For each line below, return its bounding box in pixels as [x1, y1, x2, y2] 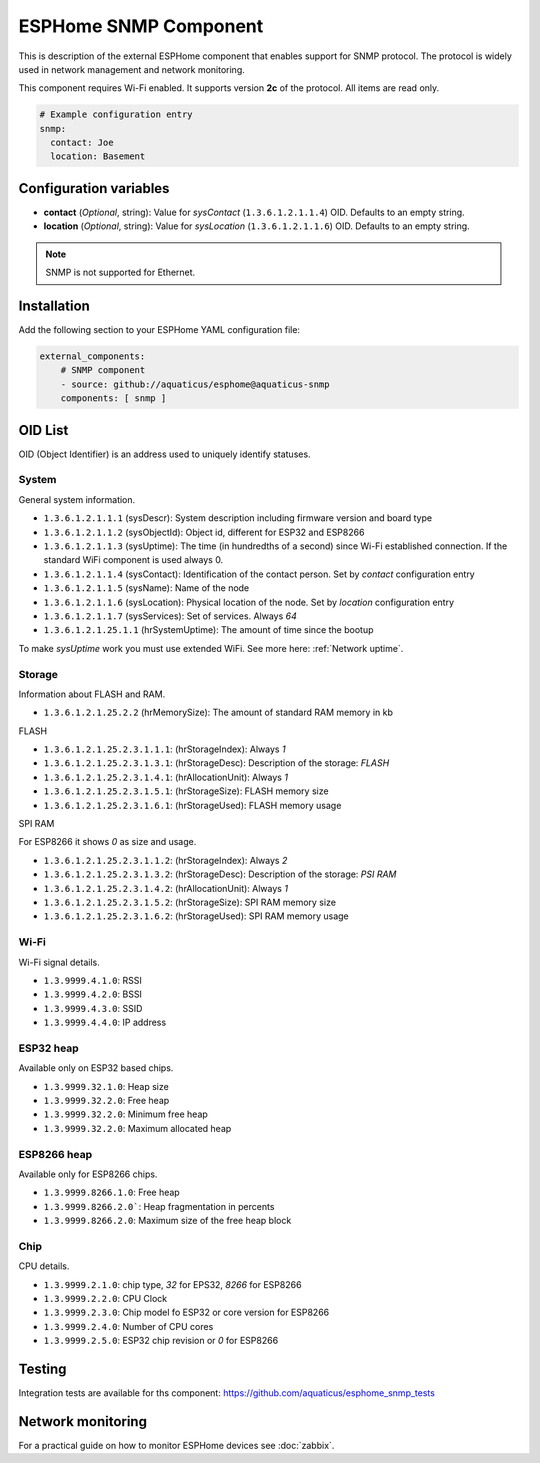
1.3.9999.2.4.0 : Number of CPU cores [43, 1320, 214, 1332]
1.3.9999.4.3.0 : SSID [43, 1002, 143, 1014]
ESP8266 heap [18, 1147, 93, 1161]
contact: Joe [50, 137, 114, 149]
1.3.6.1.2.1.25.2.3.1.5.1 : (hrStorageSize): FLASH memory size [43, 785, 329, 797]
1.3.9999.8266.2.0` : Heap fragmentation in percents [43, 1200, 275, 1212]
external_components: [39, 351, 146, 362]
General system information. [18, 493, 136, 505]
